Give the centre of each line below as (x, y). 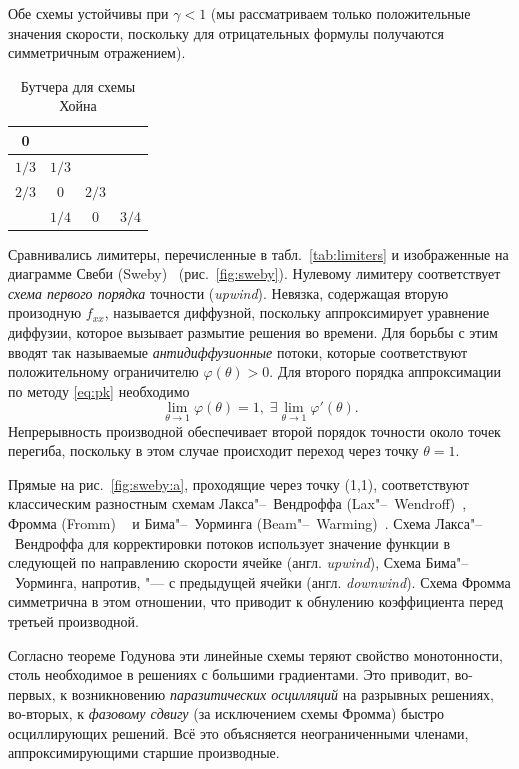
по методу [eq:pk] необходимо (99, 390)
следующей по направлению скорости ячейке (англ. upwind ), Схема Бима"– (238, 562)
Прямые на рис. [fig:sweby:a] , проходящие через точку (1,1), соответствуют (238, 483)
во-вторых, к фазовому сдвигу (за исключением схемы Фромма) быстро (226, 713)
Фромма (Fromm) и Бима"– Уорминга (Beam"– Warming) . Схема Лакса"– (245, 522)
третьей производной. (73, 620)
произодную (45, 312)
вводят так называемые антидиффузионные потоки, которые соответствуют (238, 351)
